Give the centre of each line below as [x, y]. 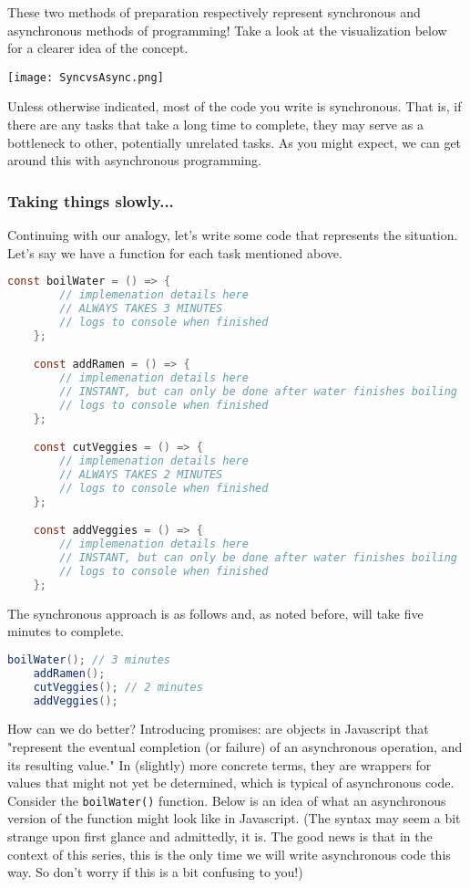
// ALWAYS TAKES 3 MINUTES [141, 308]
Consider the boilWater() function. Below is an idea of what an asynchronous [227, 800]
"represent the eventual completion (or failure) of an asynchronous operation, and [235, 746]
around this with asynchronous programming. [134, 160]
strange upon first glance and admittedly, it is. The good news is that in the [220, 836]
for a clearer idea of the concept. [98, 48]
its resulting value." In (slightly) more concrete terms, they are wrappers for [220, 764]
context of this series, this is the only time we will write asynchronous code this [229, 854]
